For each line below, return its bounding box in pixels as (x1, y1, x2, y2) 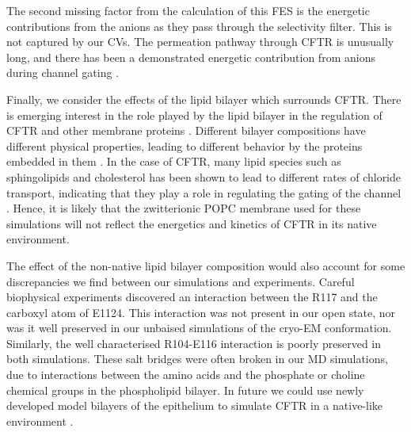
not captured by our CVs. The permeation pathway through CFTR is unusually (6, 33, 394, 50)
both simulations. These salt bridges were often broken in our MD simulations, (6, 350, 388, 367)
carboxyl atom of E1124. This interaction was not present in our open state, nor (6, 304, 396, 320)
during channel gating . (6, 64, 120, 81)
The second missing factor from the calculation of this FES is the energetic (6, 2, 370, 18)
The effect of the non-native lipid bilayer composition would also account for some (6, 257, 405, 273)
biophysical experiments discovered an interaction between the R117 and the (6, 289, 378, 305)
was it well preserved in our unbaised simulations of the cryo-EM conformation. (6, 319, 392, 336)
